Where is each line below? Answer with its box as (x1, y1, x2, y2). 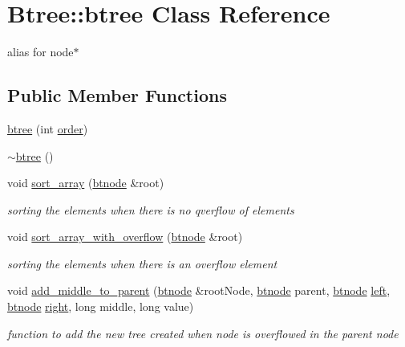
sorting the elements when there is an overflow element (7, 255, 277, 271)
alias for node (7, 43, 74, 60)
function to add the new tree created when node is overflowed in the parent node (7, 325, 399, 341)
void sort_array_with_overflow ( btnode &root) (7, 228, 243, 245)
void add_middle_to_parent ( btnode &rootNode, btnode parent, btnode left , (7, 282, 391, 299)
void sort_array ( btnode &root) (7, 174, 164, 191)
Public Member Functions (7, 83, 227, 108)
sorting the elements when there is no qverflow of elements (7, 201, 294, 218)
